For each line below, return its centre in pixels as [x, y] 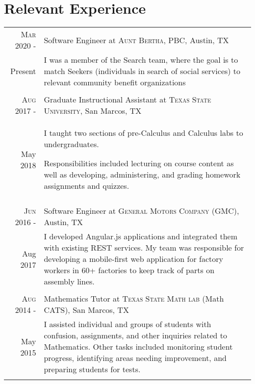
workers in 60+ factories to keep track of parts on [129, 270]
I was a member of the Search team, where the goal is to [141, 60]
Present [23, 71]
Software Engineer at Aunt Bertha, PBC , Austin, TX [136, 40]
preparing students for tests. [92, 369]
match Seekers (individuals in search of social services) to [142, 71]
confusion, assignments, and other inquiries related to [135, 335]
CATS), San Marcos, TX [86, 310]
